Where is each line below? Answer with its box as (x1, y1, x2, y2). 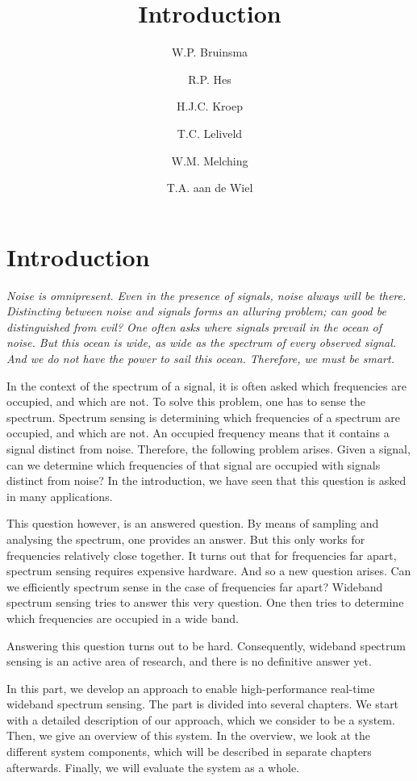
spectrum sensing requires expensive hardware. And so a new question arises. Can (6, 562, 411, 579)
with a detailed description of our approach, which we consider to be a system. (6, 711, 395, 728)
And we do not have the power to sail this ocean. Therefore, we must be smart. (6, 350, 394, 366)
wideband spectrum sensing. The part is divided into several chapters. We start (6, 695, 399, 712)
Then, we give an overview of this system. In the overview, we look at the (6, 727, 370, 744)
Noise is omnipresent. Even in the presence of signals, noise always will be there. (6, 286, 407, 303)
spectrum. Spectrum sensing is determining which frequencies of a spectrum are (6, 408, 400, 425)
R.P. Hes (188, 70, 231, 87)
